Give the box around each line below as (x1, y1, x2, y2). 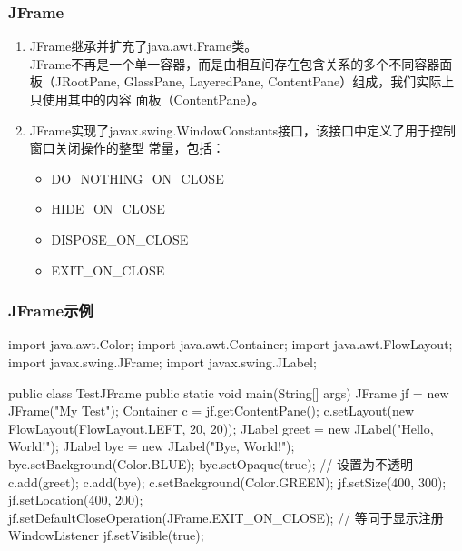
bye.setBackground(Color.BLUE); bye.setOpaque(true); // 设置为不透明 (8, 454, 413, 473)
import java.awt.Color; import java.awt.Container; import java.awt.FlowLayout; (8, 335, 453, 354)
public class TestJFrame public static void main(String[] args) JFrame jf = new (8, 383, 449, 402)
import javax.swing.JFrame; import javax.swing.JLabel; (8, 352, 317, 371)
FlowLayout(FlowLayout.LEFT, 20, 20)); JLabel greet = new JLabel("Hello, (8, 418, 434, 437)
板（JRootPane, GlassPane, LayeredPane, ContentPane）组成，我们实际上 (29, 72, 455, 91)
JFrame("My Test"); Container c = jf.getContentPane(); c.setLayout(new (8, 401, 415, 420)
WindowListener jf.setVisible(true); (8, 526, 204, 545)
